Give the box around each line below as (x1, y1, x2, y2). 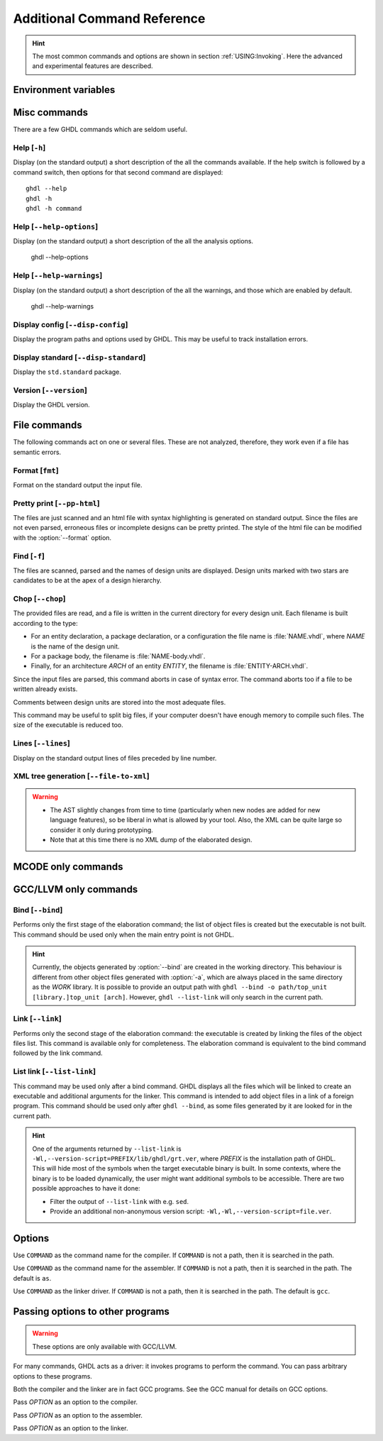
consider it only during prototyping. (50, 825, 154, 834)
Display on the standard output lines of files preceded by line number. (13, 753, 217, 762)
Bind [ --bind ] (13, 905, 63, 915)
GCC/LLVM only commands (13, 883, 138, 895)
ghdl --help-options (30, 253, 89, 262)
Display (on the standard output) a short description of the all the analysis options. (13, 237, 254, 245)
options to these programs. (13, 1371, 92, 1380)
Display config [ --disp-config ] (13, 319, 128, 329)
